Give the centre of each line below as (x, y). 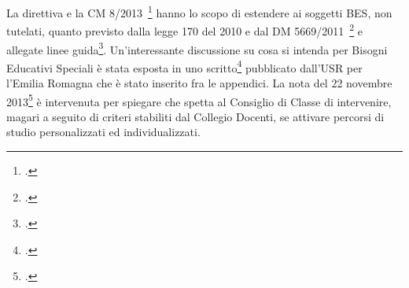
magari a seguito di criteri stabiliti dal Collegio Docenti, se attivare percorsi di (195, 116)
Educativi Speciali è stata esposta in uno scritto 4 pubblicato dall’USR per (184, 66)
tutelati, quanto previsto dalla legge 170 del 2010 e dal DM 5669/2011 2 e (184, 30)
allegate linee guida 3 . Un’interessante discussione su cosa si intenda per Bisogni (197, 48)
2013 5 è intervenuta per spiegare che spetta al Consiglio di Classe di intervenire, (199, 100)
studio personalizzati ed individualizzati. (103, 132)
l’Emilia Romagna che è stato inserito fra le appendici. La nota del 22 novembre (199, 83)
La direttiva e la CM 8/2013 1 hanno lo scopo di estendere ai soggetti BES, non (199, 11)
